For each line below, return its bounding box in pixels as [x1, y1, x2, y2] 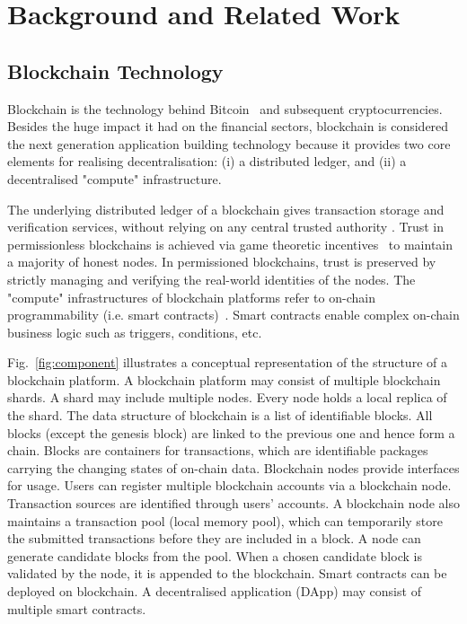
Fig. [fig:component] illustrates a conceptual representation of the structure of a [7, 353, 447, 372]
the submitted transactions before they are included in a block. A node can [7, 529, 421, 548]
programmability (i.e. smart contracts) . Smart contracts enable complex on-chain [7, 305, 460, 324]
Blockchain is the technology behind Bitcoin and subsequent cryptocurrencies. [7, 99, 443, 118]
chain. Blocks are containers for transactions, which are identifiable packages [7, 441, 428, 460]
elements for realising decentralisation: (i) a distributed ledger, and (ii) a [7, 152, 407, 171]
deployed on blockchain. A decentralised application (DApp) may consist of [7, 582, 421, 601]
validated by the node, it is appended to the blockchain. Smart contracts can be [7, 564, 447, 583]
